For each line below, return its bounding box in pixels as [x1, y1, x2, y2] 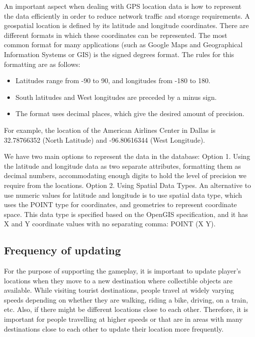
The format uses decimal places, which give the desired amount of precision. [15, 108, 245, 119]
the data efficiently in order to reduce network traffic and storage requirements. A [4, 10, 250, 21]
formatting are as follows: [4, 59, 81, 69]
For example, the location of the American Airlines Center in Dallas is [4, 124, 216, 135]
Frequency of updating [4, 243, 121, 258]
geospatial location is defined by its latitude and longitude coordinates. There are [4, 20, 249, 31]
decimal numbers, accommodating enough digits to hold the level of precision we [4, 170, 247, 181]
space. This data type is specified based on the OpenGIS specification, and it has [4, 209, 248, 219]
